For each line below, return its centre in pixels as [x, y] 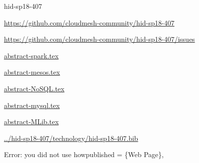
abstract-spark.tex [31, 55]
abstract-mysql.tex [32, 105]
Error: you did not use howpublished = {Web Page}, [84, 154]
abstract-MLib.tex [31, 122]
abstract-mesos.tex [32, 72]
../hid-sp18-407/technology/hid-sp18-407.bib [71, 138]
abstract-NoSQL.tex [34, 88]
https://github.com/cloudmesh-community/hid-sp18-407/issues [99, 39]
